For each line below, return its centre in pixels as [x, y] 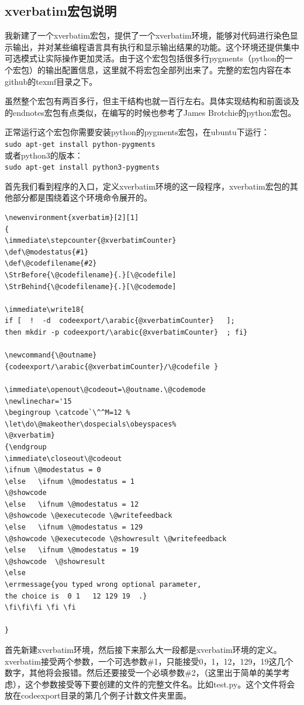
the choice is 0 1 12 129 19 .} [76, 596]
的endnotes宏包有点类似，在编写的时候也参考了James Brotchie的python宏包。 [151, 112]
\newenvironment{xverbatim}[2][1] [72, 218]
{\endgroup [26, 447]
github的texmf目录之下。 [51, 81]
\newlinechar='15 [38, 401]
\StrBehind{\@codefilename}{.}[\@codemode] [91, 286]
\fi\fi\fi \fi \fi [40, 608]
